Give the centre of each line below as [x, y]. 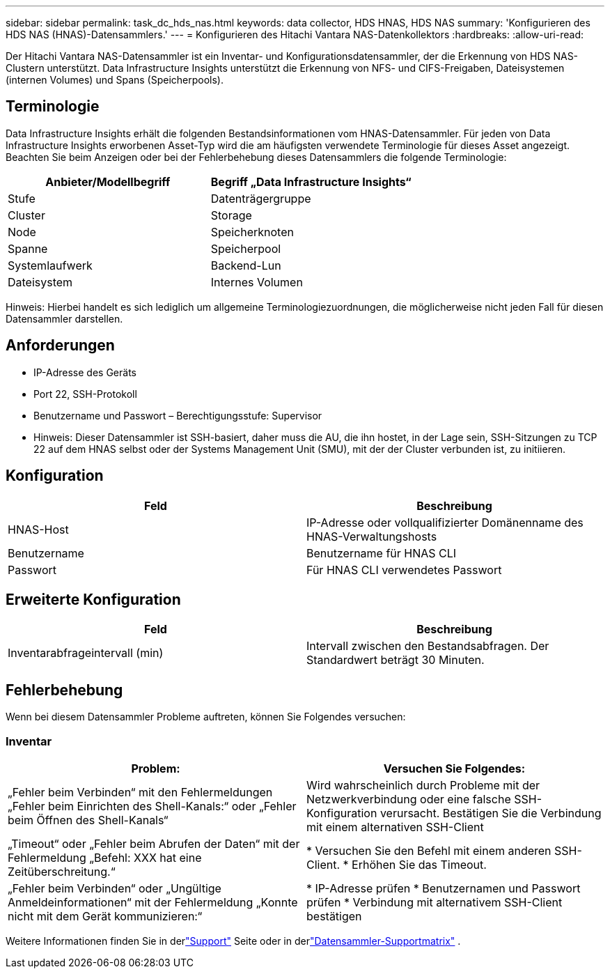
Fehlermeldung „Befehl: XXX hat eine [105, 857]
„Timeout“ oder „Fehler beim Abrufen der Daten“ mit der [154, 843]
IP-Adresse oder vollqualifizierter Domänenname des [445, 522]
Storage [231, 215]
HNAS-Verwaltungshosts [372, 536]
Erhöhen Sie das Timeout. [419, 864]
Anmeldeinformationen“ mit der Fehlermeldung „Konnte [153, 902]
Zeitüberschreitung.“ [62, 871]
